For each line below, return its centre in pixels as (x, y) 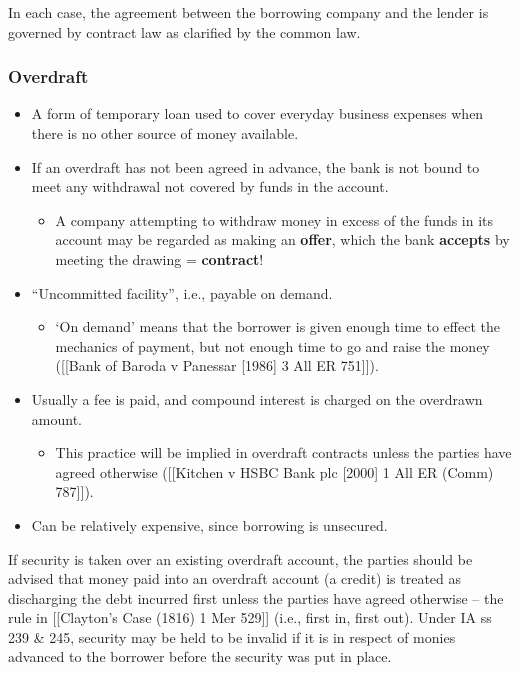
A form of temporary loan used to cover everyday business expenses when (257, 113)
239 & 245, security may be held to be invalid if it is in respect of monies (232, 636)
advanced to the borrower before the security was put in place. (200, 656)
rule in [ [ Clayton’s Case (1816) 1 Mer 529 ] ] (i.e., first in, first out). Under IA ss (250, 617)
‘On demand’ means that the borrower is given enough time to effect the (277, 326)
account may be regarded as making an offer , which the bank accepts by (282, 239)
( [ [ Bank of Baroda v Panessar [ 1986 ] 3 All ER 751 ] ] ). (217, 365)
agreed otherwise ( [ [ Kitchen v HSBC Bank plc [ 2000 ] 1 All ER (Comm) (274, 471)
